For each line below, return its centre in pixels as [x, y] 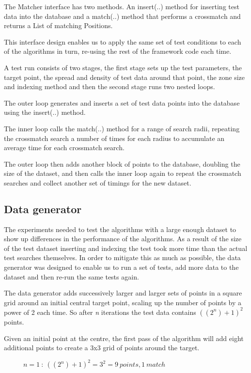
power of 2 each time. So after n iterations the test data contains [100, 312]
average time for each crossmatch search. [64, 148]
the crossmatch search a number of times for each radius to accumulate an [114, 138]
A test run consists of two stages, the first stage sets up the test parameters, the [123, 67]
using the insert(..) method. [45, 112]
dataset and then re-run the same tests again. [71, 276]
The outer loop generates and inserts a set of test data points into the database [122, 102]
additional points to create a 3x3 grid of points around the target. [102, 348]
